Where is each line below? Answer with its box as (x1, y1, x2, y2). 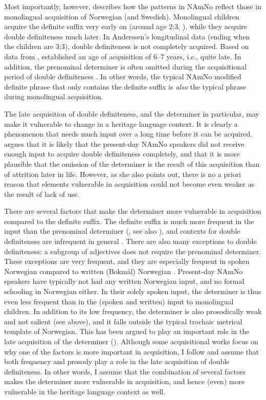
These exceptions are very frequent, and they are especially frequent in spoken (4, 256, 250, 266)
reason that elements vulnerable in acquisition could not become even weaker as (4, 179, 255, 189)
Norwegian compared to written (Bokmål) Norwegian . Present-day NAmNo (4, 265, 243, 276)
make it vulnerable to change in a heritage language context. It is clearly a (4, 118, 238, 129)
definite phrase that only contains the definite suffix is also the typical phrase (4, 81, 247, 92)
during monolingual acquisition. (4, 91, 103, 102)
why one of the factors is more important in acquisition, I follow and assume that (4, 346, 259, 357)
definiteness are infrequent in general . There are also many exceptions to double (4, 236, 257, 247)
